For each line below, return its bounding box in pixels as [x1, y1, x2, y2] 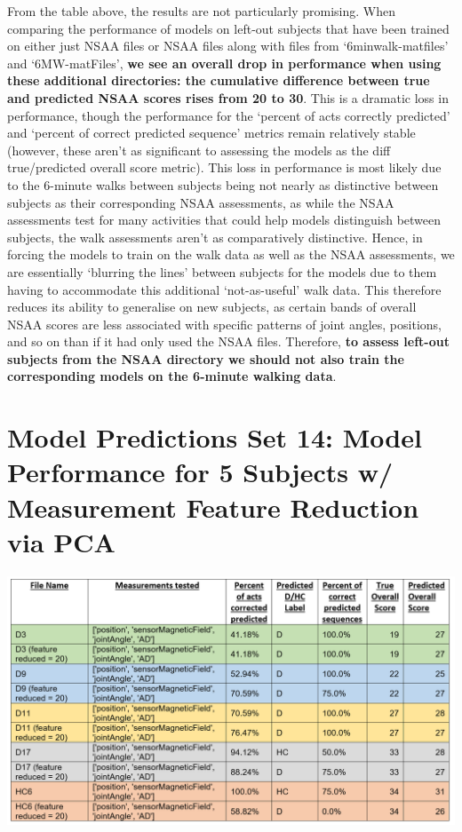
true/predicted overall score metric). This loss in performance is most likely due [7, 158, 442, 177]
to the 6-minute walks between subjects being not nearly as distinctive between [7, 175, 439, 194]
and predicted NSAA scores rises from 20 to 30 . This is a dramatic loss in [7, 88, 449, 107]
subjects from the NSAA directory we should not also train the [7, 349, 404, 368]
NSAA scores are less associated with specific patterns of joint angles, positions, [7, 314, 442, 333]
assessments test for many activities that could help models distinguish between [7, 210, 442, 229]
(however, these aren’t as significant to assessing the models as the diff [7, 140, 391, 159]
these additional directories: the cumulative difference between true [7, 71, 430, 90]
